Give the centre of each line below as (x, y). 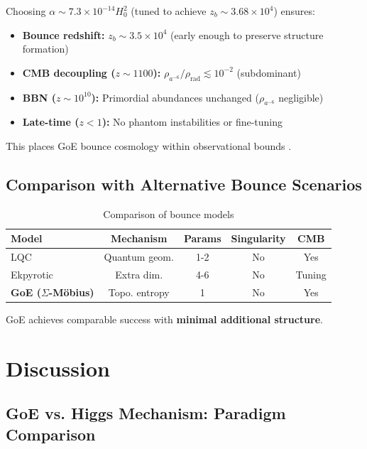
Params (202, 238)
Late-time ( (51, 122)
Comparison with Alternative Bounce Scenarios (184, 184)
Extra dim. (139, 275)
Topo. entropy (139, 292)
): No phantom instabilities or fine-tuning (192, 122)
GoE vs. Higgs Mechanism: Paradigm (146, 413)
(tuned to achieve (169, 11)
